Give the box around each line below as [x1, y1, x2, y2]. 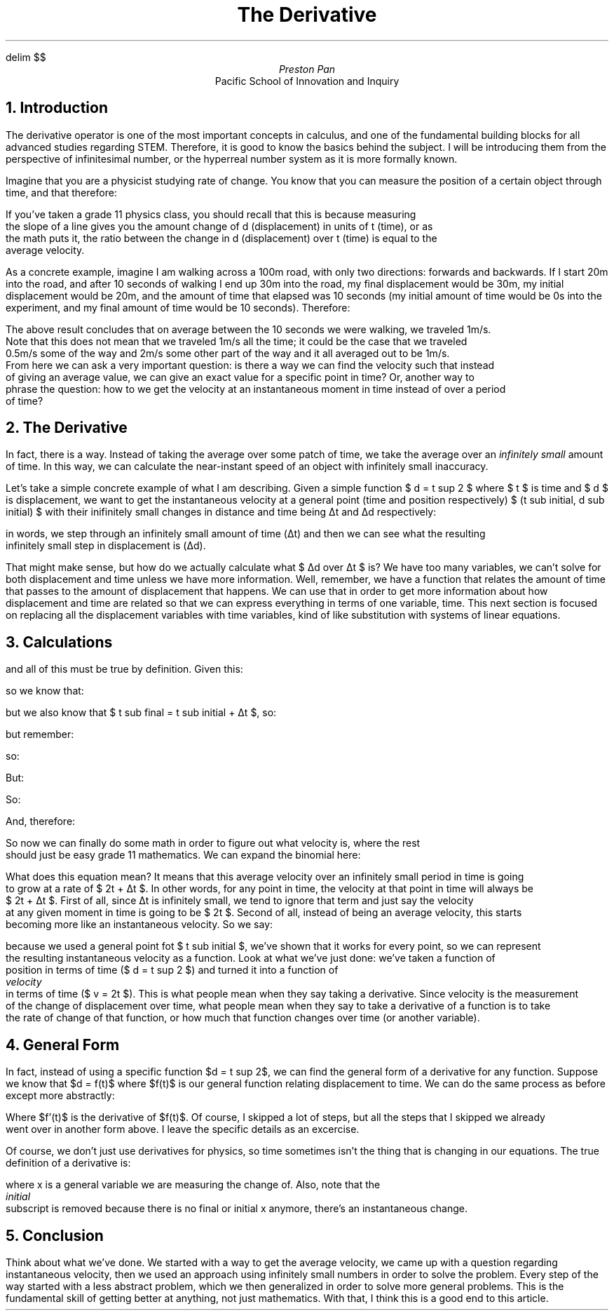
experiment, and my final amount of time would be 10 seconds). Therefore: [6, 301, 350, 314]
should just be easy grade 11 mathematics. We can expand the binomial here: [6, 849, 361, 861]
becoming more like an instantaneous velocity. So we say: [6, 918, 273, 931]
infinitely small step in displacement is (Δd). [6, 539, 206, 552]
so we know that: [6, 685, 84, 697]
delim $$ [6, 51, 46, 63]
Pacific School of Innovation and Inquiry [214, 74, 400, 87]
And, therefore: [6, 815, 76, 828]
